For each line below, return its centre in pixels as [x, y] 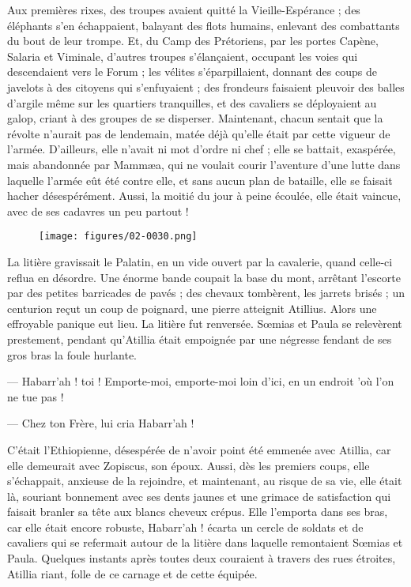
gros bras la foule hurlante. [72, 354]
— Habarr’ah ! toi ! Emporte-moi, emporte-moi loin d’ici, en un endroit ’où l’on [201, 381]
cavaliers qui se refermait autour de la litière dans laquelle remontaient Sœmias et [205, 542]
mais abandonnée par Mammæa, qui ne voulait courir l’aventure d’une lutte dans [204, 164]
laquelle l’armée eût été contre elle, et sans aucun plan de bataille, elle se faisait [200, 180]
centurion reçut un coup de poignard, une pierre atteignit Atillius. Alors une [192, 308]
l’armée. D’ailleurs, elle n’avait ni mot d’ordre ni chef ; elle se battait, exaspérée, [202, 149]
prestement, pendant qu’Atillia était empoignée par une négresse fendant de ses [200, 339]
